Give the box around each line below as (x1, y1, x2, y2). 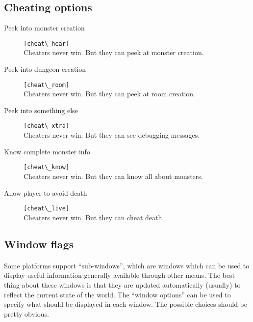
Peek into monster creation (4, 23, 85, 33)
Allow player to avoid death (4, 187, 87, 198)
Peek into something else (4, 105, 78, 115)
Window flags (4, 236, 74, 251)
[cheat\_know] (24, 164, 70, 171)
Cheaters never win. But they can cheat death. (24, 212, 164, 222)
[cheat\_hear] (24, 40, 70, 47)
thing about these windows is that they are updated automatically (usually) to (4, 279, 241, 290)
